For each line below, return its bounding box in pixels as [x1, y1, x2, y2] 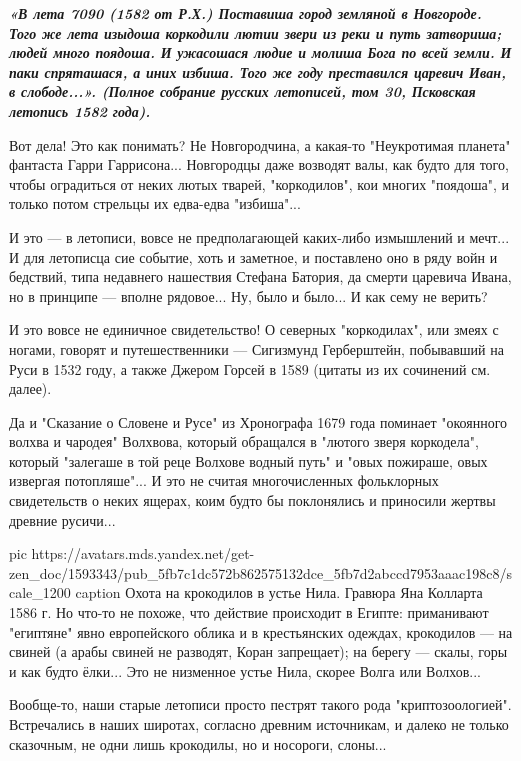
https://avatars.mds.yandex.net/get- [31, 543, 255, 564]
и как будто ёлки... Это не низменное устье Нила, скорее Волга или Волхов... [9, 660, 481, 681]
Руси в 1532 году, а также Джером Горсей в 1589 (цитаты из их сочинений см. [9, 358, 491, 379]
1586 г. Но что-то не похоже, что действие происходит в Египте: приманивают [9, 602, 489, 623]
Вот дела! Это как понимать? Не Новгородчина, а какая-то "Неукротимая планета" [9, 134, 511, 155]
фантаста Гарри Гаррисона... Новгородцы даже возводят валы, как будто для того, [9, 154, 509, 175]
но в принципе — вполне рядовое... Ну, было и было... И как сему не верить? [9, 285, 488, 306]
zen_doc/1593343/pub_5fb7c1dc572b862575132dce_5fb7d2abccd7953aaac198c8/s [9, 562, 512, 583]
